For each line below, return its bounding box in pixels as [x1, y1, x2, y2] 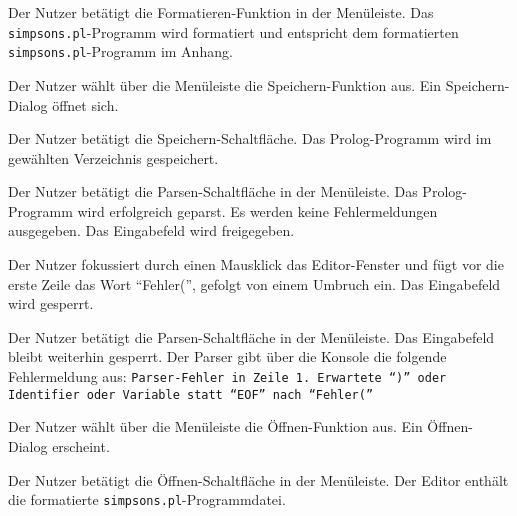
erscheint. [52, 435, 110, 456]
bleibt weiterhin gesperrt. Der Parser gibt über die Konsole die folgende [8, 346, 447, 367]
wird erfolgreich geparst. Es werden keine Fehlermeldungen [77, 200, 438, 221]
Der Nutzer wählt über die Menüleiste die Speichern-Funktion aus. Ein [8, 74, 442, 95]
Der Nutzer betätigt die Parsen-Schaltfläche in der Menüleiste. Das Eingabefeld [8, 326, 495, 347]
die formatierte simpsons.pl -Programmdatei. [8, 489, 286, 510]
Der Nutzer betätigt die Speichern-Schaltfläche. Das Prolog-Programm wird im [8, 128, 492, 149]
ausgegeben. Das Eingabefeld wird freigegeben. [8, 220, 295, 241]
